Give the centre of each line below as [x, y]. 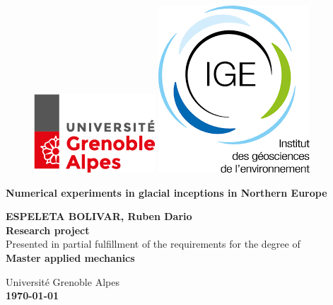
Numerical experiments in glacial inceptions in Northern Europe [166, 192]
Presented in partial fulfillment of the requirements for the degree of [153, 244]
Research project [48, 230]
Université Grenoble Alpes [63, 281]
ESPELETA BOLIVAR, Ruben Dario [99, 216]
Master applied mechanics [70, 257]
